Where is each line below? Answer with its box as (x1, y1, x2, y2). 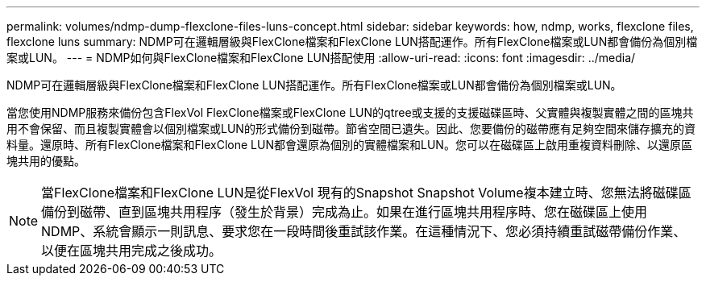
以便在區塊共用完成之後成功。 (41, 243, 222, 259)
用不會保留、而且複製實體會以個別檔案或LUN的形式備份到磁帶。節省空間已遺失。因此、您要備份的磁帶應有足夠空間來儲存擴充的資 (6, 122, 696, 135)
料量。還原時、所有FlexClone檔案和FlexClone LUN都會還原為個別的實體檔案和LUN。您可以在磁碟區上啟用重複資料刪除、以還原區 (6, 138, 692, 151)
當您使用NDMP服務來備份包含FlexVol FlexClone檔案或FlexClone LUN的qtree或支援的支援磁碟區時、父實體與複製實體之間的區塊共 (6, 106, 694, 119)
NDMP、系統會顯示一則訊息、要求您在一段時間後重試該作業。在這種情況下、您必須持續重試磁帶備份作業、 (41, 223, 687, 239)
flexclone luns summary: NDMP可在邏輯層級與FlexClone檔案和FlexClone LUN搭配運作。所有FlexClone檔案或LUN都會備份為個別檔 (6, 35, 698, 48)
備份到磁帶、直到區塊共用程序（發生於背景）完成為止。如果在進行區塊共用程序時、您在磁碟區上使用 (41, 204, 648, 220)
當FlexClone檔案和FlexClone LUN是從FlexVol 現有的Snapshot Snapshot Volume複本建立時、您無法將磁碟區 (41, 185, 691, 201)
